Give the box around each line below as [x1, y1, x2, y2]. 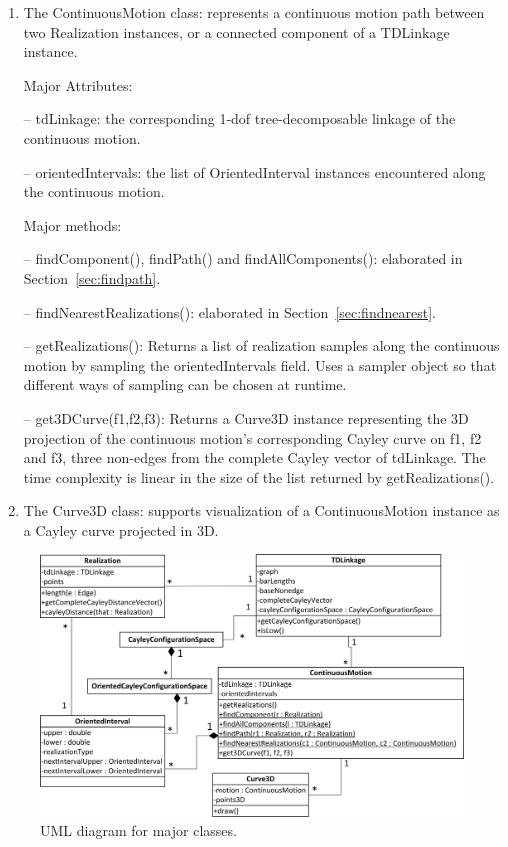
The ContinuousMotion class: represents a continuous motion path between [23, 2, 485, 22]
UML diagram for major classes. [40, 820, 237, 841]
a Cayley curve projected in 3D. [23, 519, 219, 540]
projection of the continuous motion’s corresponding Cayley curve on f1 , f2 [23, 427, 482, 448]
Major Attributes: [23, 74, 133, 95]
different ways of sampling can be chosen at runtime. [23, 374, 347, 395]
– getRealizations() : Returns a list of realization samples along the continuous [23, 335, 500, 356]
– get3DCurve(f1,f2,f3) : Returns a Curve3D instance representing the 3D [23, 407, 469, 428]
